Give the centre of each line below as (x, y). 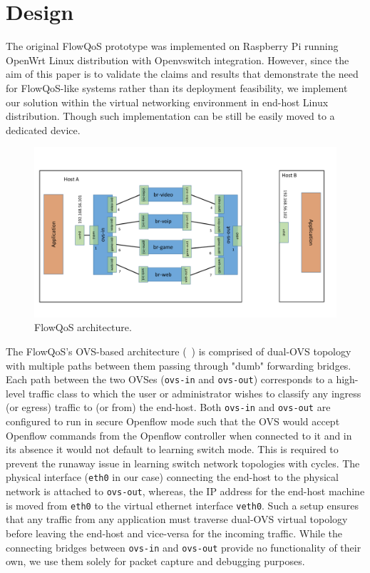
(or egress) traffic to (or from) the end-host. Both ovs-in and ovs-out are (168, 407)
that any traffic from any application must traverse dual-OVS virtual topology (177, 519)
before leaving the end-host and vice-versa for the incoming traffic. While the (174, 533)
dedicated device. (43, 130)
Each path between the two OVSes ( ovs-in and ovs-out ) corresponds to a (169, 379)
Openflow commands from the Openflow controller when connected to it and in (179, 435)
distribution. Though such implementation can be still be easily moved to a (170, 116)
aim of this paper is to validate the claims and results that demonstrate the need (182, 74)
